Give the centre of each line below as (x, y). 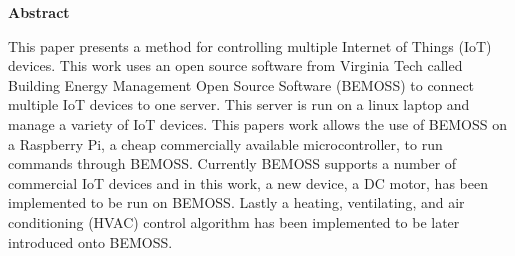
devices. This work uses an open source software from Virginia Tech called (235, 65)
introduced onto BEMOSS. (90, 241)
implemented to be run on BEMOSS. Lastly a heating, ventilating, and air (236, 202)
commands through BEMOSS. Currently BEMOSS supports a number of (232, 163)
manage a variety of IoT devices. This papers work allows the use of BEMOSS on (258, 123)
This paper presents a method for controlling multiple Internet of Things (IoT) (250, 45)
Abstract (39, 12)
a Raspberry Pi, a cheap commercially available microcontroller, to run (225, 143)
